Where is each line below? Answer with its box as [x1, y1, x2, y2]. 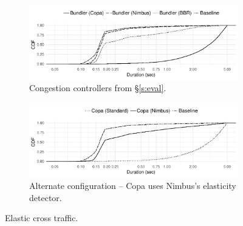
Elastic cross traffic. [5, 211, 78, 224]
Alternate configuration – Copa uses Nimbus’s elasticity [29, 179, 236, 191]
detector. [29, 191, 62, 204]
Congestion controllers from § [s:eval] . [29, 81, 166, 94]
